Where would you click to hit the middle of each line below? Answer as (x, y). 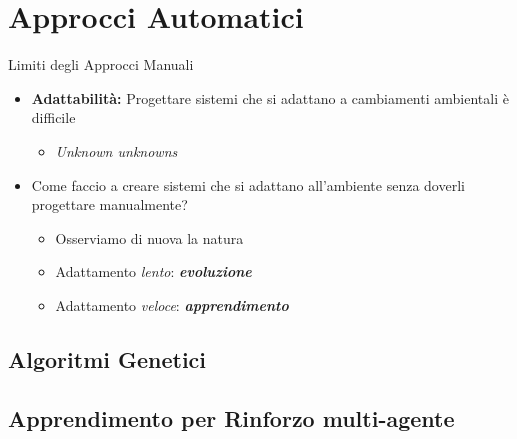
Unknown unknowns (116, 150)
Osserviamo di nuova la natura (149, 237)
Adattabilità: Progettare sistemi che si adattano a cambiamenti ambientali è (270, 97)
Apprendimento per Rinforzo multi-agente (231, 417)
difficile (53, 117)
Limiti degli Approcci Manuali (101, 64)
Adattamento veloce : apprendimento (172, 304)
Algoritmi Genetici (107, 358)
